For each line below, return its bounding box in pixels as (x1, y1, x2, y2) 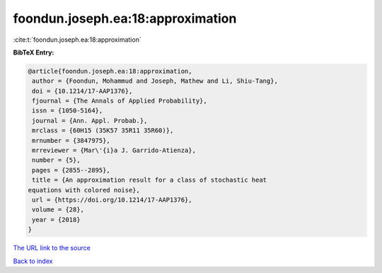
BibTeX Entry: (13, 48, 54, 57)
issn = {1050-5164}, (32, 107, 103, 115)
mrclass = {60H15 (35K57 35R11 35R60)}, (32, 127, 174, 134)
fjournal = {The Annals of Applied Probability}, (32, 97, 208, 105)
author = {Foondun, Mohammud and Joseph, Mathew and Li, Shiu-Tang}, (32, 77, 279, 85)
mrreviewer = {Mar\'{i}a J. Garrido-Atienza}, (32, 146, 196, 155)
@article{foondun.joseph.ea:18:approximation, (28, 67, 192, 75)
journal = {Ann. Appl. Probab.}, (32, 117, 148, 124)
